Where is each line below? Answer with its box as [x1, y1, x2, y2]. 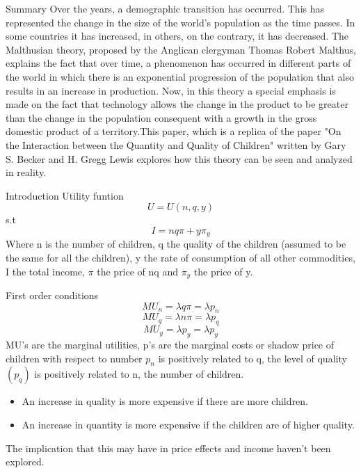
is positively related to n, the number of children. [34, 367, 244, 381]
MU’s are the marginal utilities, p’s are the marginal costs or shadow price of [6, 337, 335, 351]
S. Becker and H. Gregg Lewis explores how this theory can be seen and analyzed [6, 151, 353, 166]
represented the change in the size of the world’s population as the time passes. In [6, 15, 355, 29]
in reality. [6, 165, 47, 179]
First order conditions [6, 288, 99, 302]
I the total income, [6, 264, 85, 278]
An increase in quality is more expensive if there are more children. [22, 394, 308, 408]
